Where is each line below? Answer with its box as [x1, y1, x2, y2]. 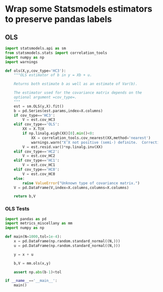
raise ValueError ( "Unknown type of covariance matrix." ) [22, 181, 140, 186]
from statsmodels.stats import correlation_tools [5, 50, 108, 55]
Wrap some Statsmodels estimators [5, 3, 153, 15]
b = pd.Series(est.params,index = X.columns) [14, 108, 103, 113]
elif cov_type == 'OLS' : [14, 122, 60, 127]
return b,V [14, 194, 36, 199]
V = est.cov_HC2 [22, 154, 55, 158]
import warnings [5, 59, 38, 64]
